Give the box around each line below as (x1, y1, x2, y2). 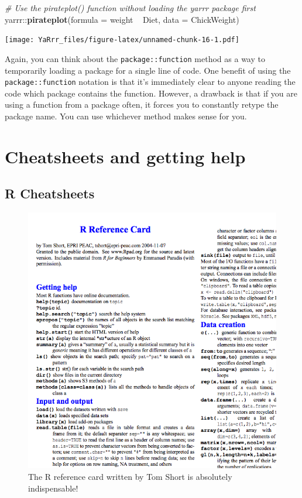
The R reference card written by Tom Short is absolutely (28, 470, 232, 482)
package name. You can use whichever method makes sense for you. (5, 109, 247, 122)
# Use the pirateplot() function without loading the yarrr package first (5, 2, 256, 13)
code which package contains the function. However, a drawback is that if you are (5, 87, 297, 99)
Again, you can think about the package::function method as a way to (5, 52, 265, 64)
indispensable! (28, 482, 78, 494)
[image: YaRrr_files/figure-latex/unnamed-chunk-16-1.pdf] (5, 36, 239, 44)
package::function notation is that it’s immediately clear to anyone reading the (5, 75, 296, 88)
